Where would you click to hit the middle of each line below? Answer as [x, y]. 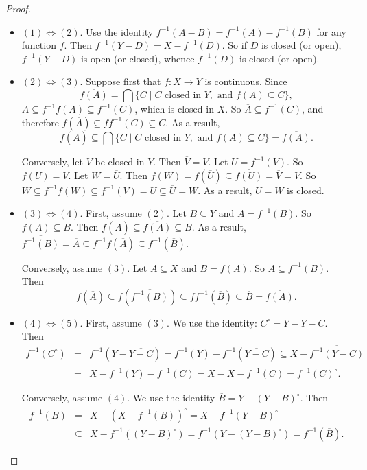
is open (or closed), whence [138, 58]
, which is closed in [174, 109]
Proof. [18, 8]
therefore [40, 122]
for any [331, 31]
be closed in [120, 161]
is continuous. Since [246, 81]
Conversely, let [52, 161]
